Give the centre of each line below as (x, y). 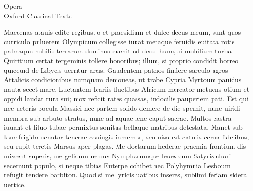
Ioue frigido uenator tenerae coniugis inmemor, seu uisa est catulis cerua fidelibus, (126, 136)
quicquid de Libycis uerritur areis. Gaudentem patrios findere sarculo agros (116, 70)
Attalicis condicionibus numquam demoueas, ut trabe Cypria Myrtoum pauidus (123, 79)
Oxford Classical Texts (38, 15)
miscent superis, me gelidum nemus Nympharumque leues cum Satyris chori (117, 155)
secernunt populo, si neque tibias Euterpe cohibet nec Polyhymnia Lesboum (117, 165)
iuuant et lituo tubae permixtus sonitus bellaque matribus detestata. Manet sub (123, 127)
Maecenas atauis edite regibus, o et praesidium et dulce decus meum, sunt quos (123, 32)
